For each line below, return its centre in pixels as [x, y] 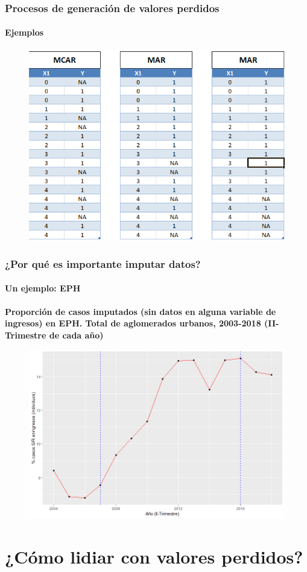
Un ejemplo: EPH [43, 288]
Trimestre [26, 335]
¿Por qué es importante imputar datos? [103, 263]
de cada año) [76, 335]
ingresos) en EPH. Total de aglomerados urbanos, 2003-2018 [133, 323]
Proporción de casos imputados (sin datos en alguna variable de [141, 311]
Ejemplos [24, 32]
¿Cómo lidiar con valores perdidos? [154, 556]
